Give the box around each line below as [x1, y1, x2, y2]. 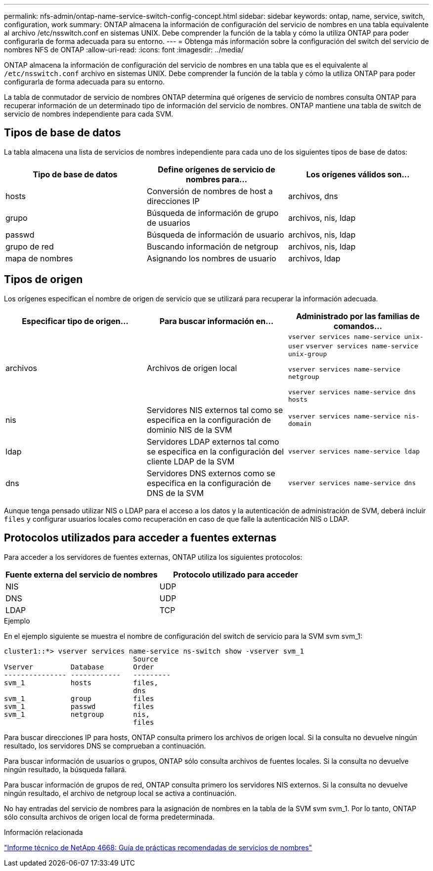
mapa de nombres [5, 253, 73, 263]
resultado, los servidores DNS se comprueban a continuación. [4, 741, 206, 750]
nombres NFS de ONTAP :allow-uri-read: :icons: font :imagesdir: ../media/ [4, 45, 244, 54]
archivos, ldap [288, 253, 341, 263]
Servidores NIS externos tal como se [146, 405, 283, 415]
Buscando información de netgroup [146, 241, 279, 251]
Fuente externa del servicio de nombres [5, 569, 158, 580]
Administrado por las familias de [296, 311, 420, 321]
